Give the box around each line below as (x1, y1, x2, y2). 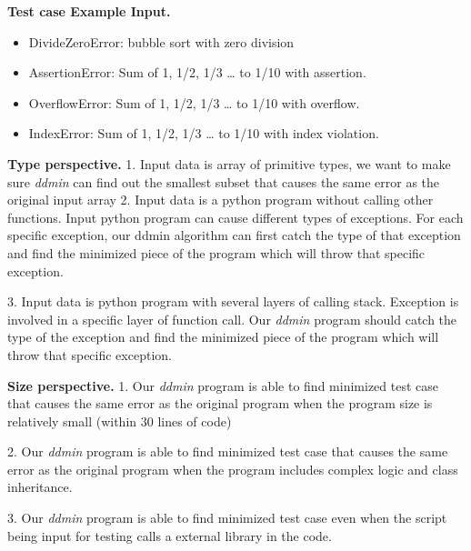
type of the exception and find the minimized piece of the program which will (7, 327, 439, 346)
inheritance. (7, 477, 73, 496)
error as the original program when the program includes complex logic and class (7, 459, 458, 478)
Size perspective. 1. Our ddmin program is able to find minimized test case (7, 376, 438, 395)
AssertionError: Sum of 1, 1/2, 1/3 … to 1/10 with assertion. (28, 63, 366, 82)
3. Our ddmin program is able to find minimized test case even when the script (7, 508, 447, 527)
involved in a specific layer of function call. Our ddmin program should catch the (7, 309, 457, 328)
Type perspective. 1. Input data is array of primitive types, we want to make (7, 154, 451, 173)
